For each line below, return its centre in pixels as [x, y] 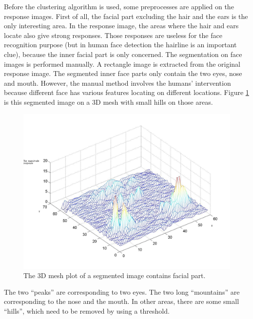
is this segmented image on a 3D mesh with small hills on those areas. [108, 102]
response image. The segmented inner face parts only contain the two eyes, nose [123, 73]
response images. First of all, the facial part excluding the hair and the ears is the [126, 16]
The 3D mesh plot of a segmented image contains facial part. [115, 275]
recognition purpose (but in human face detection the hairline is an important [120, 45]
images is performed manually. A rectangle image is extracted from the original [122, 64]
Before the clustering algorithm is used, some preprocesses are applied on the [119, 6]
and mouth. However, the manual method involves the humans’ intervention [117, 83]
